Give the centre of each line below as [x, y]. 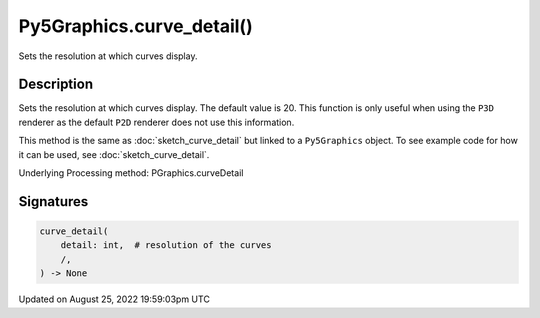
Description [56, 84]
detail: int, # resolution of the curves [166, 245]
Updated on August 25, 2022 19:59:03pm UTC [114, 299]
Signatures [53, 201]
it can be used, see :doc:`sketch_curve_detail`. [114, 154]
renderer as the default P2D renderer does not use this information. [156, 122]
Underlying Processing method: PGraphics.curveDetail [131, 173]
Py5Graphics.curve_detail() [136, 26]
